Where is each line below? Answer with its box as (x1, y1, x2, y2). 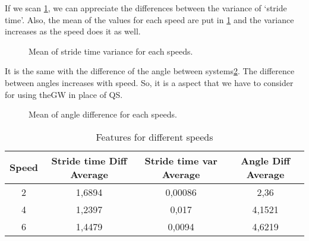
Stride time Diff (51, 153, 127, 167)
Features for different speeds (96, 129, 213, 144)
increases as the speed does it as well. (5, 25, 141, 37)
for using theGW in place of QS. (5, 88, 123, 100)
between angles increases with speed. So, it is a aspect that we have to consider (5, 76, 294, 88)
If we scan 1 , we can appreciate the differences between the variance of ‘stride (5, 2, 287, 14)
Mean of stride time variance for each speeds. (29, 45, 193, 57)
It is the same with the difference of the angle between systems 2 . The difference (5, 65, 295, 77)
